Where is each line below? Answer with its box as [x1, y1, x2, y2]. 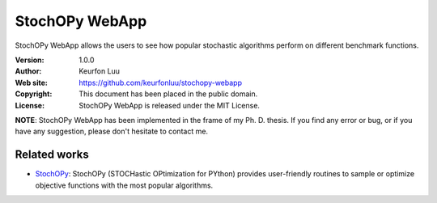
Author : [15, 66, 42, 76]
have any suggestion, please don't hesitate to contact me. [15, 126, 209, 137]
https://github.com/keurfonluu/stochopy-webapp [78, 78, 243, 87]
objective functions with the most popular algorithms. [35, 180, 214, 190]
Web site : [15, 78, 48, 87]
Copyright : [15, 89, 53, 99]
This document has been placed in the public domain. [78, 89, 258, 99]
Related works [15, 148, 89, 162]
